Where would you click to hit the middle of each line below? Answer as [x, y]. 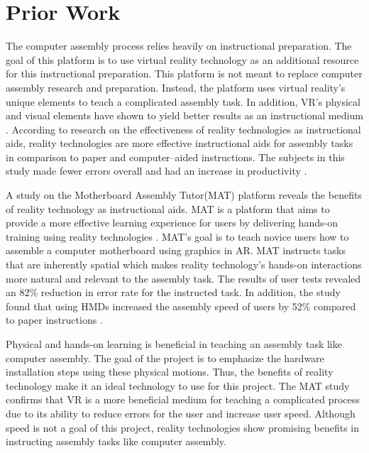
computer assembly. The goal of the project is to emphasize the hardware [165, 358]
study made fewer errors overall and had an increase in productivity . [156, 171]
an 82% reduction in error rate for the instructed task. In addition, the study [173, 292]
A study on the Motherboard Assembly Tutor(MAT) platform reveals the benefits [184, 195]
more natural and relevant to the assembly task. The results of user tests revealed [183, 278]
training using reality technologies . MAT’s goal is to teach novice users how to [177, 236]
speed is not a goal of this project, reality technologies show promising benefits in [183, 427]
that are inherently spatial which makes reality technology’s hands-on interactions [184, 264]
